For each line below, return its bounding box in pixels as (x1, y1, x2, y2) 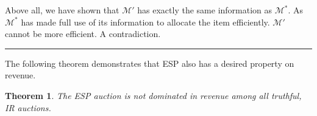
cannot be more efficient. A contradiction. (5, 27, 161, 40)
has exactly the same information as (137, 4, 272, 16)
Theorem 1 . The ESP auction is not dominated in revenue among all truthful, (5, 89, 302, 101)
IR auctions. (5, 101, 51, 114)
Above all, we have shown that (5, 4, 119, 16)
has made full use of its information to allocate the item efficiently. (21, 15, 270, 28)
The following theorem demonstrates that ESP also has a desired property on (5, 56, 294, 69)
